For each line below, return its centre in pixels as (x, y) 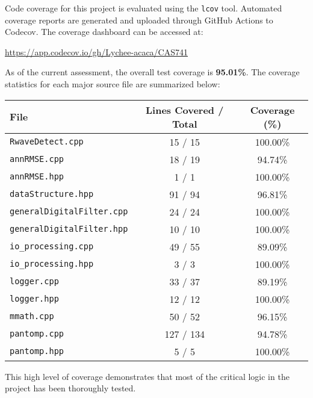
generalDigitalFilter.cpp (69, 212)
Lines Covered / (185, 110)
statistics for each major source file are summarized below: (113, 84)
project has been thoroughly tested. (70, 388)
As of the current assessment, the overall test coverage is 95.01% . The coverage (152, 72)
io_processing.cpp (52, 247)
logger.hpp (34, 299)
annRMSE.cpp (37, 159)
